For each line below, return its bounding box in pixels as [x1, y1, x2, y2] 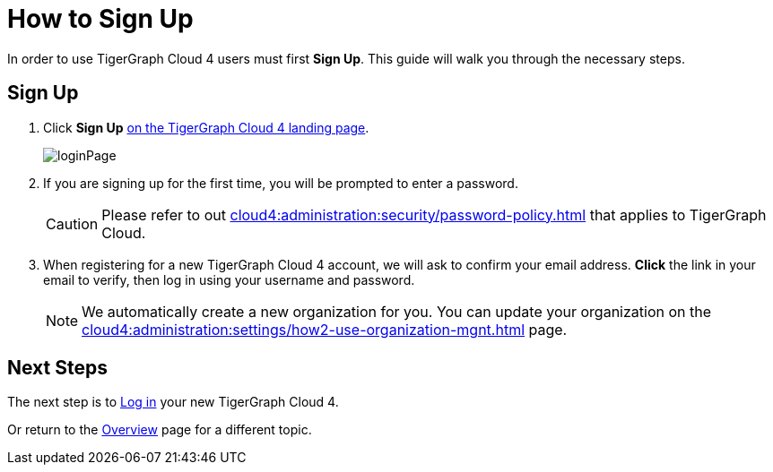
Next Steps [7, 356, 108, 380]
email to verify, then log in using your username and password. [43, 271, 415, 287]
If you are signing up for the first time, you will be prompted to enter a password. [43, 175, 518, 191]
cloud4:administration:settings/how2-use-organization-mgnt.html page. [82, 320, 568, 339]
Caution [46, 214, 99, 233]
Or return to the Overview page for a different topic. [7, 422, 312, 438]
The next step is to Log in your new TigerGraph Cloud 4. [7, 394, 339, 410]
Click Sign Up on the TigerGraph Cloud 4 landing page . [43, 119, 369, 135]
